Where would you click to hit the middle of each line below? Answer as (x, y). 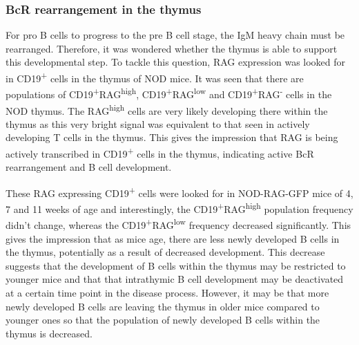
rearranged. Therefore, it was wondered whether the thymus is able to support (172, 48)
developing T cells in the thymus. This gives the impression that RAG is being (172, 137)
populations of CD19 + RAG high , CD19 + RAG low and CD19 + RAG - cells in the (169, 93)
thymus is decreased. (49, 333)
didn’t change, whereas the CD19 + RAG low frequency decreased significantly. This (178, 224)
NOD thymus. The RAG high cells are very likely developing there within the (167, 109)
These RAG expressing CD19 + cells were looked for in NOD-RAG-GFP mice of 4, (179, 192)
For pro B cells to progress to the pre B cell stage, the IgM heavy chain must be (175, 35)
